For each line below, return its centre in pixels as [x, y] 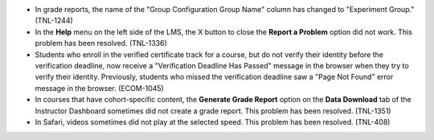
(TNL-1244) [54, 21]
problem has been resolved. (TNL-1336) [101, 43]
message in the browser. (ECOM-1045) [99, 88]
